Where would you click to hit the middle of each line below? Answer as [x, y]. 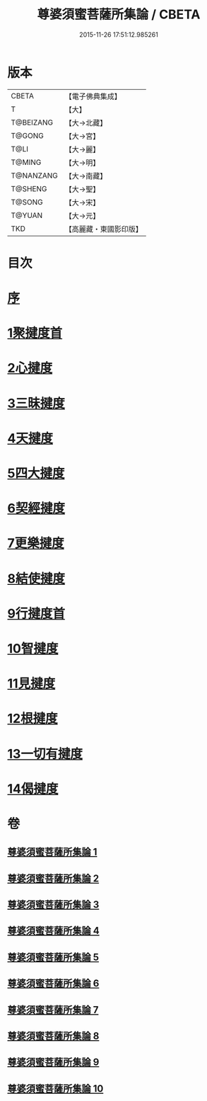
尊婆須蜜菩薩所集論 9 [53, 1062]
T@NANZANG [35, 176]
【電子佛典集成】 [93, 96]
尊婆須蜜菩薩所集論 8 [53, 1036]
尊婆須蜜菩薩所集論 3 [53, 905]
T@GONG [27, 135]
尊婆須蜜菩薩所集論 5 [53, 957]
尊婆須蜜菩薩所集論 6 [53, 984]
